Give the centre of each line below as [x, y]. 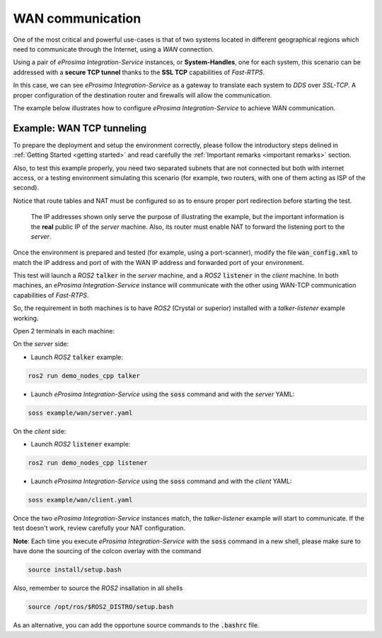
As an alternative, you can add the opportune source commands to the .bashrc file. [136, 625]
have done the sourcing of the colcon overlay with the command [107, 551]
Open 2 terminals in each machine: [64, 331]
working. [26, 318]
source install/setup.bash [75, 570]
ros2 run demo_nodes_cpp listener [88, 463]
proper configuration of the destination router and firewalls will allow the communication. [143, 95]
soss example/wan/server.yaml [80, 413]
